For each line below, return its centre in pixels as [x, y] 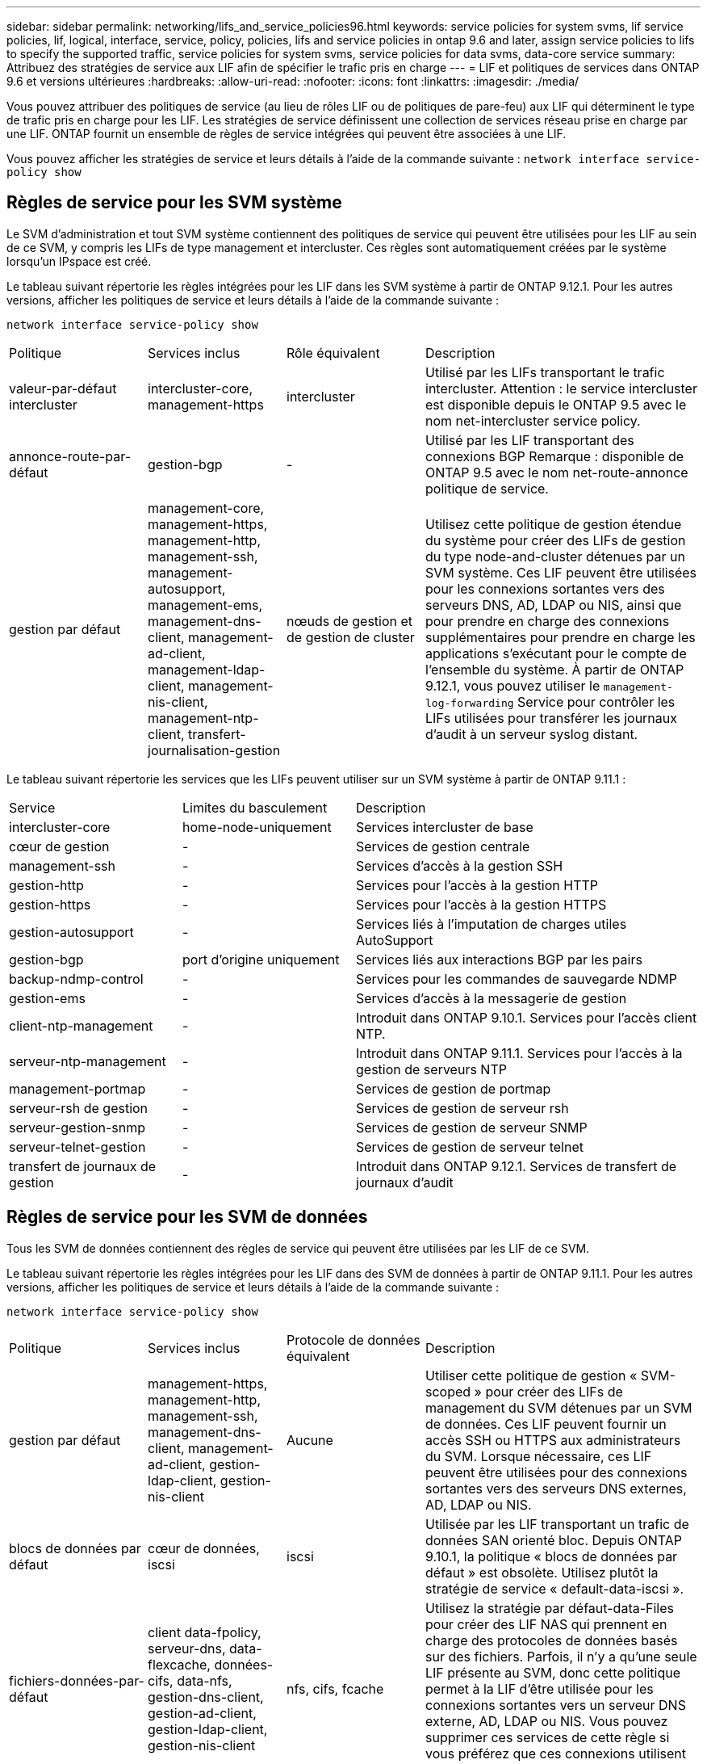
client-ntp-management [81, 1025]
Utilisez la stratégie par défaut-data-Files [550, 1608]
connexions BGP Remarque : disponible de [555, 456]
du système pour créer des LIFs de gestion [556, 540]
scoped [448, 1391]
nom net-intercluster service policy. [533, 420]
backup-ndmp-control [76, 979]
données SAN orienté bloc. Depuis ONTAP [554, 1540]
